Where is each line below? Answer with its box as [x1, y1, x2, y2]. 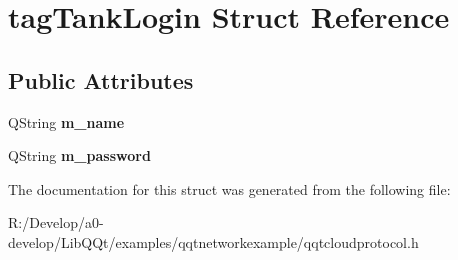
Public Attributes [8, 64, 194, 95]
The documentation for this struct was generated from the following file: [8, 178, 451, 199]
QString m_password [8, 145, 151, 166]
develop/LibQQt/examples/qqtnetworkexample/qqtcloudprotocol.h [8, 231, 419, 252]
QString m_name [8, 111, 125, 132]
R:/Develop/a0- [8, 212, 104, 233]
